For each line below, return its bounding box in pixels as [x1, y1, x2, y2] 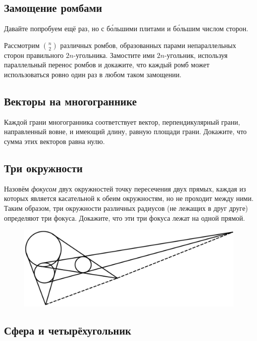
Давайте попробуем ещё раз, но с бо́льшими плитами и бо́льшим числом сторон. [4, 23, 249, 34]
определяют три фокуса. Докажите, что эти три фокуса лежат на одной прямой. [4, 212, 245, 223]
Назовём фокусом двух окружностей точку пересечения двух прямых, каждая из [4, 183, 246, 194]
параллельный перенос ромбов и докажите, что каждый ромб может [4, 59, 209, 70]
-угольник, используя [164, 49, 228, 60]
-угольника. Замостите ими [73, 49, 155, 60]
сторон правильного [4, 49, 64, 60]
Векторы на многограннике [4, 93, 137, 108]
